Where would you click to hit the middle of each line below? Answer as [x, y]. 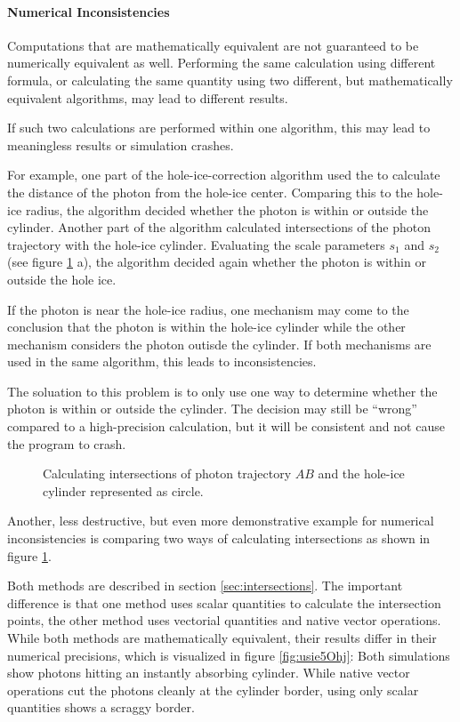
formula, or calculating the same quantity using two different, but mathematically [230, 80]
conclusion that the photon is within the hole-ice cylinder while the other [206, 327]
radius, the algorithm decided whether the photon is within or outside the [227, 209]
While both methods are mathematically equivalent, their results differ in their [222, 638]
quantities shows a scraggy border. [101, 707]
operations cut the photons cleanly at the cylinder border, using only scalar [213, 690]
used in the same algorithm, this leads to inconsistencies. [162, 361]
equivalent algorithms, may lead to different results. [148, 97]
